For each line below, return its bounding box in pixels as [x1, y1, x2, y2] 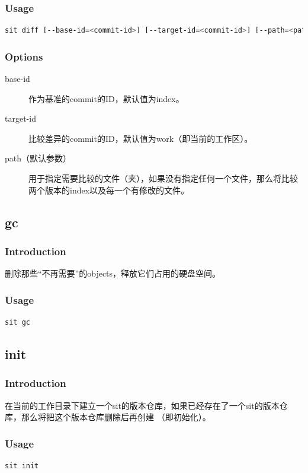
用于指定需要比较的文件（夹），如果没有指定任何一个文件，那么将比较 [28, 172, 298, 184]
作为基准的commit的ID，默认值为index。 [28, 92, 184, 104]
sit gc [5, 318, 30, 326]
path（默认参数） [5, 152, 72, 164]
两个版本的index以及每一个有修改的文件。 [28, 183, 190, 196]
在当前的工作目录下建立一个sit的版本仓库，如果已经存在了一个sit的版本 [5, 399, 280, 411]
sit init [5, 462, 39, 470]
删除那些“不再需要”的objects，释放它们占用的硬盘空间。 [5, 267, 221, 280]
